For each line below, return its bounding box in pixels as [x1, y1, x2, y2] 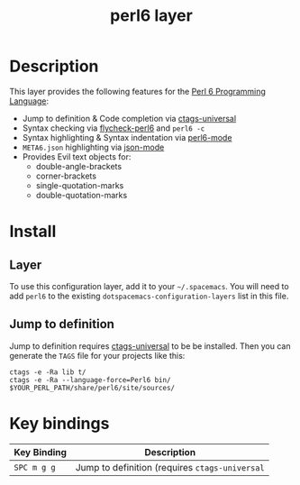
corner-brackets [35, 170, 97, 181]
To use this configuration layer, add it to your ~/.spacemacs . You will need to [9, 280, 290, 291]
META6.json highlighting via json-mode [22, 142, 165, 152]
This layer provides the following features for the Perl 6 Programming [9, 86, 266, 96]
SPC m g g [14, 462, 56, 472]
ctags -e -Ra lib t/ [9, 367, 87, 377]
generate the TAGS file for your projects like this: [9, 350, 186, 361]
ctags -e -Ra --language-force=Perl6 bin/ [9, 375, 171, 384]
